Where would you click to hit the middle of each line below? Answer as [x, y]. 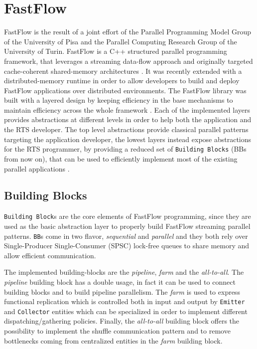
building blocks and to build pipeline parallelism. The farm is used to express [122, 291]
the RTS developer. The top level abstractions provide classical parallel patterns [126, 129]
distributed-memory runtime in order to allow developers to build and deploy [122, 81]
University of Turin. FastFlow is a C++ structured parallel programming [116, 51]
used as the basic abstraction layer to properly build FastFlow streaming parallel [127, 226]
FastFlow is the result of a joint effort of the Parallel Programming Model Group [128, 32]
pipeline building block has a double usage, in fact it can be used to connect [120, 281]
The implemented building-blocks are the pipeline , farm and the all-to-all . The [124, 272]
